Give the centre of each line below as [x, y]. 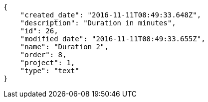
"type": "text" [50, 71]
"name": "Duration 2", [64, 47]
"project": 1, [48, 63]
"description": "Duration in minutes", [98, 23]
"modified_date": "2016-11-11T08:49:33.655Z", [113, 39]
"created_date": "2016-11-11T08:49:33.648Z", [111, 15]
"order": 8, [43, 55]
